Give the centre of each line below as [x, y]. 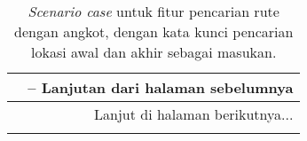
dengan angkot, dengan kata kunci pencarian [154, 31]
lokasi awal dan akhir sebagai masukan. [154, 52]
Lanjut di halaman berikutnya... [194, 114]
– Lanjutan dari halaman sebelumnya [161, 87]
